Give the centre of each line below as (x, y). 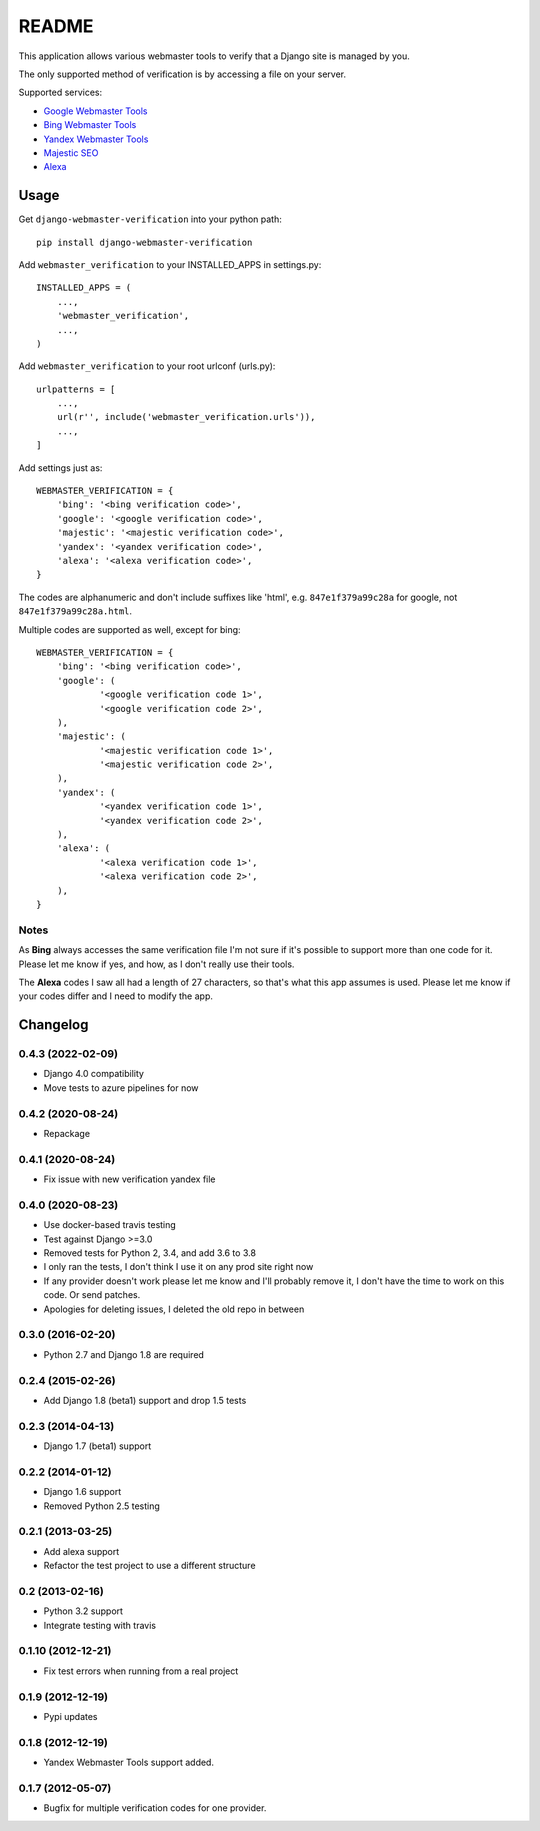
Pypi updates (70, 1716)
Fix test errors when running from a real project (141, 1671)
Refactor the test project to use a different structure (149, 1566)
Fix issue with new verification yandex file (129, 1179)
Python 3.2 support (83, 1611)
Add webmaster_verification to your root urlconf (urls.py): (147, 366)
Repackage (66, 1133)
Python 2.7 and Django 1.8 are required (124, 1354)
